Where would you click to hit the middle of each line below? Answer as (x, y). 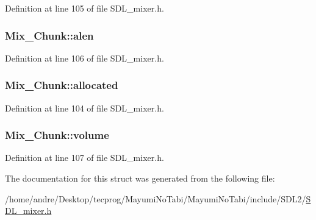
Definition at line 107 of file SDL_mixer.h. (84, 158)
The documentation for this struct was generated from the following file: (140, 178)
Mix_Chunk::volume (57, 135)
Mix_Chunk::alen (49, 35)
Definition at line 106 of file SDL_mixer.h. (84, 58)
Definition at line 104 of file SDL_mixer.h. (84, 108)
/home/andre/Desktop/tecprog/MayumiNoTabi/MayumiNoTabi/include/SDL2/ (156, 198)
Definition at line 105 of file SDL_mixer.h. (84, 8)
